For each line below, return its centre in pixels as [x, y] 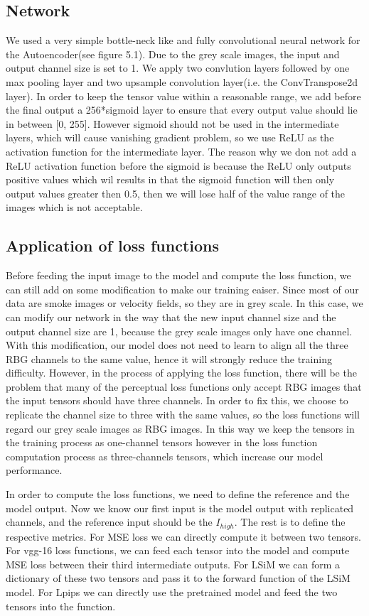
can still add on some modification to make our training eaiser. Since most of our [182, 289]
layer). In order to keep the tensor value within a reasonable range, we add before [183, 96]
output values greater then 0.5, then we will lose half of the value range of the [176, 193]
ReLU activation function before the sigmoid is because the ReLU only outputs [178, 165]
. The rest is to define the [290, 522]
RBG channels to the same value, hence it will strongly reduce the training [169, 358]
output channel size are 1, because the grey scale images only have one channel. [179, 331]
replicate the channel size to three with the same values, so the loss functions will [183, 415]
